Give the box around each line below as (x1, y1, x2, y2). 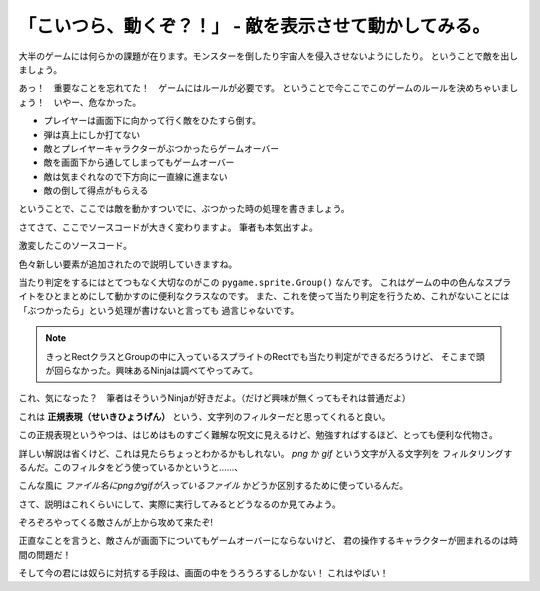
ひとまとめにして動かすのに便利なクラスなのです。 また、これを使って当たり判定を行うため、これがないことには (44, 290, 510, 302)
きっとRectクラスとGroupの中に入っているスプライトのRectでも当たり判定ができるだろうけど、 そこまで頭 (45, 350, 485, 362)
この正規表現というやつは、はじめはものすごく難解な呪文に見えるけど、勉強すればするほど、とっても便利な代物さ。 (18, 429, 499, 441)
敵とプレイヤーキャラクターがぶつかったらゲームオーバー (43, 142, 280, 154)
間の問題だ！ (18, 548, 72, 560)
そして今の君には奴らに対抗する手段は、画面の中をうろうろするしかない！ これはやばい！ (18, 567, 389, 579)
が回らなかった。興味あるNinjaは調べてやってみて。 (45, 364, 259, 376)
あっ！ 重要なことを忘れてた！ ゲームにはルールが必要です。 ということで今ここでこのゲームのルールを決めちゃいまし (18, 82, 519, 94)
